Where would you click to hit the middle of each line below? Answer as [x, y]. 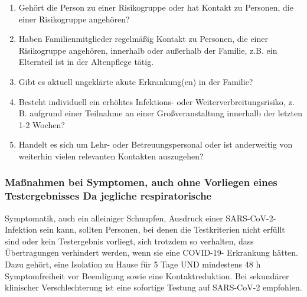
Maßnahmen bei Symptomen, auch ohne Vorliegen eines [141, 182]
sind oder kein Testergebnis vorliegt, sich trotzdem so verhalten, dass [129, 241]
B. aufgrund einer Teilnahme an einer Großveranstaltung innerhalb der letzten [160, 113]
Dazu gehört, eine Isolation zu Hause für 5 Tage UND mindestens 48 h [133, 264]
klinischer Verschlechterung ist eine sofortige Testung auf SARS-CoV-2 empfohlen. [153, 287]
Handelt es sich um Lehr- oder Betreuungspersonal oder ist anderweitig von [156, 144]
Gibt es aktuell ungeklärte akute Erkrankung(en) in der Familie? [136, 81]
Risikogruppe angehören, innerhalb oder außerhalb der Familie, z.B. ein [148, 50]
